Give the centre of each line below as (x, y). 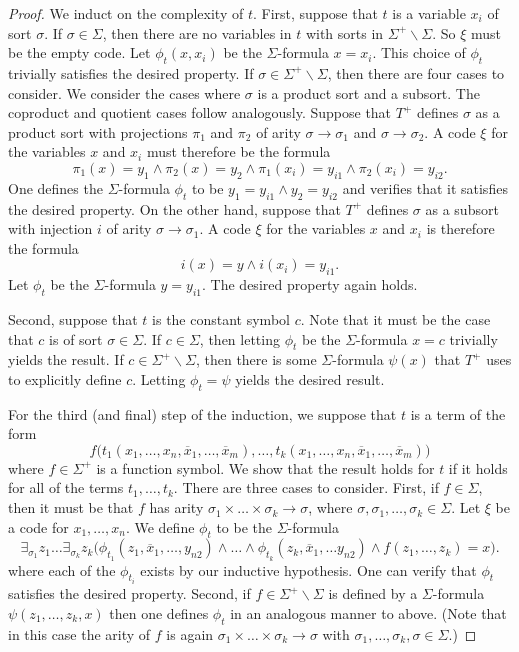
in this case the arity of (79, 633)
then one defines (159, 612)
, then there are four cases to (416, 72)
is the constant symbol (221, 318)
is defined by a (373, 593)
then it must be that (71, 507)
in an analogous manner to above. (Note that (368, 612)
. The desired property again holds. (310, 284)
